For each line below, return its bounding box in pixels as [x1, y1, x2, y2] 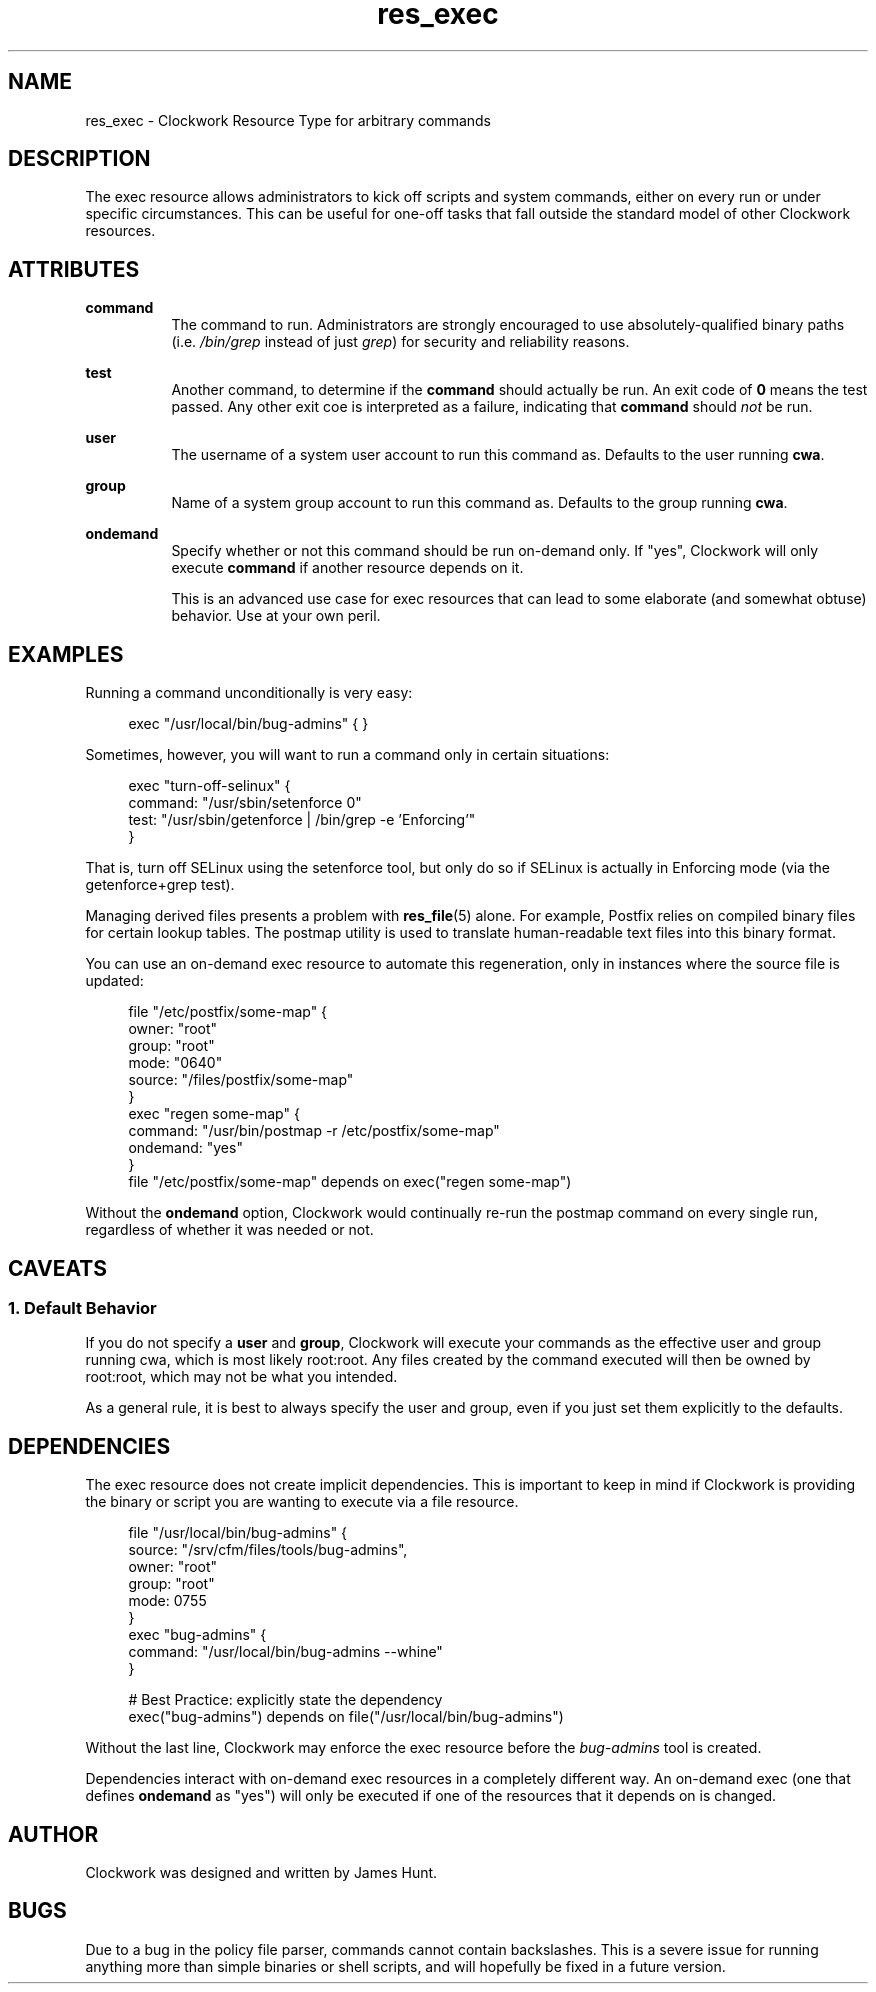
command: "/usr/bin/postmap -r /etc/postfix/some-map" [128, 1122, 500, 1140]
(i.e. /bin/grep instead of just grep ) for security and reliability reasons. [171, 333, 630, 351]
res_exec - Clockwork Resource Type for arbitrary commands [85, 111, 491, 129]
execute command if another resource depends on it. [171, 559, 524, 577]
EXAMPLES [8, 641, 124, 667]
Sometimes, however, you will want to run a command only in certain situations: [85, 746, 610, 764]
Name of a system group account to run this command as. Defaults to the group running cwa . [171, 494, 788, 512]
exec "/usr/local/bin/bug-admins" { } [128, 715, 369, 733]
